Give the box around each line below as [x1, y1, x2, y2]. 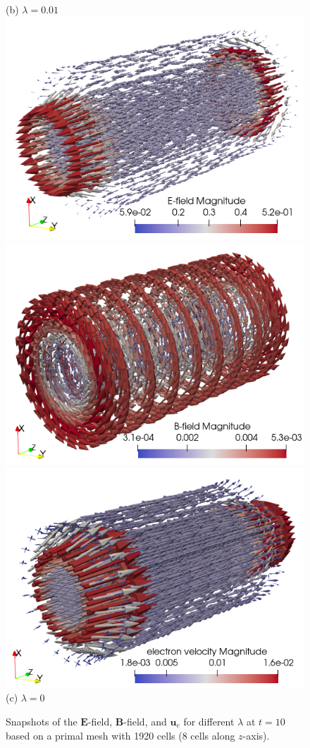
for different [183, 714, 235, 728]
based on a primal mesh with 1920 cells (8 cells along [6, 728, 235, 742]
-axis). [242, 728, 270, 742]
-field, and [123, 714, 167, 728]
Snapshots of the [6, 714, 77, 728]
